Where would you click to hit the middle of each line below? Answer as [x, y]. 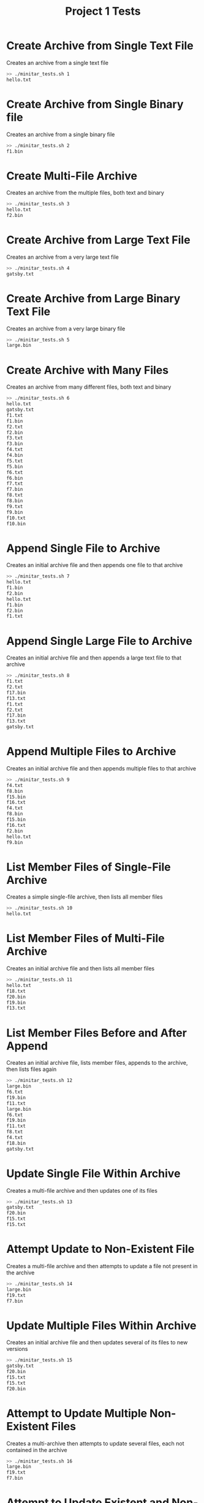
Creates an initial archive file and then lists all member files [81, 968]
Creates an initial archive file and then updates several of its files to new [97, 1342]
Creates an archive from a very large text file [63, 257]
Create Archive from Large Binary [93, 298]
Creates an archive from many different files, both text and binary [89, 387]
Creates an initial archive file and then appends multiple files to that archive [101, 768]
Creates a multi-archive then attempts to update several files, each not [96, 1443]
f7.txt [15, 484]
